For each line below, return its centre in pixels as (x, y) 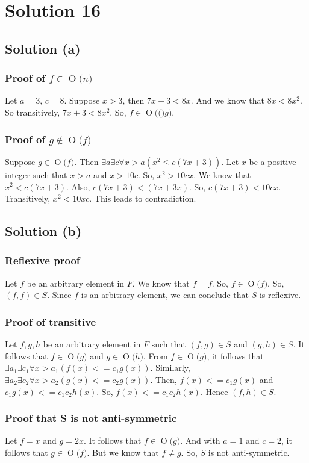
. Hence (214, 391)
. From (155, 356)
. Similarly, (170, 368)
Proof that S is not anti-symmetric (91, 418)
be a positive (273, 161)
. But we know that (123, 452)
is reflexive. (280, 295)
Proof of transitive (51, 321)
